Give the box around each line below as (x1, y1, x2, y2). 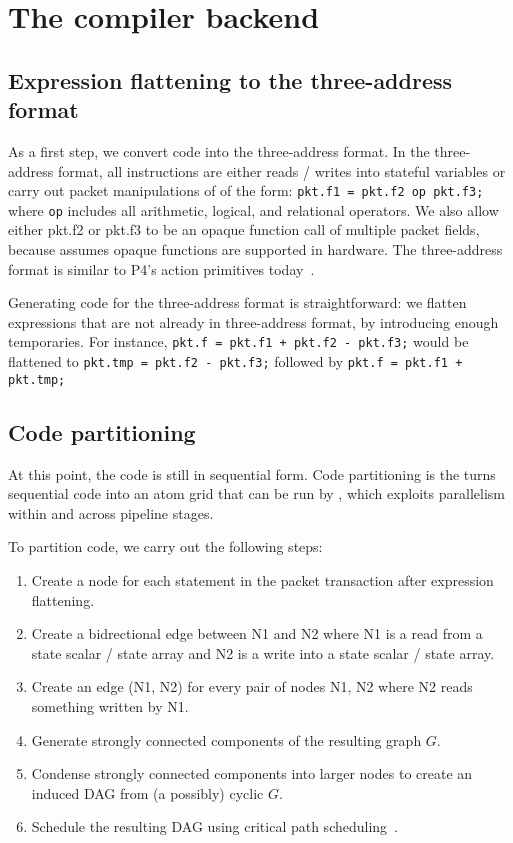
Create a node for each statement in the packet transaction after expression (31, 569, 494, 590)
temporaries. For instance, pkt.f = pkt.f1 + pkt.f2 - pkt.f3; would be (8, 331, 469, 352)
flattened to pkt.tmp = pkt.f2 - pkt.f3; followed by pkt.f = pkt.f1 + (8, 351, 463, 372)
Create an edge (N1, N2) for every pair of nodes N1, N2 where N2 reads (31, 676, 473, 697)
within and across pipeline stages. (8, 502, 214, 523)
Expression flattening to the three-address (8, 64, 453, 95)
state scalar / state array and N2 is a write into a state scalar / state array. (31, 642, 495, 663)
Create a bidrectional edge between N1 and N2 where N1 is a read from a (31, 623, 483, 644)
